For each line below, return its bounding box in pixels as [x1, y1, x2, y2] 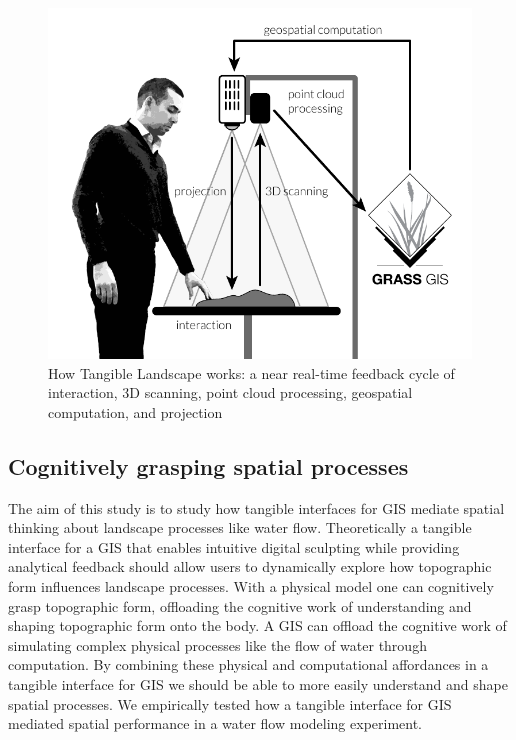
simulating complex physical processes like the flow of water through [8, 634, 427, 655]
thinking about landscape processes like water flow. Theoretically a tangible [8, 517, 472, 538]
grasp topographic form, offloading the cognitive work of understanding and [8, 595, 472, 616]
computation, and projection [48, 401, 223, 422]
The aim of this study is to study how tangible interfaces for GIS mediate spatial [8, 497, 505, 518]
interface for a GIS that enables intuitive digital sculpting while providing [8, 536, 460, 557]
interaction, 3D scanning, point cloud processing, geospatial [48, 382, 413, 403]
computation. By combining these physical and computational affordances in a [8, 654, 489, 675]
